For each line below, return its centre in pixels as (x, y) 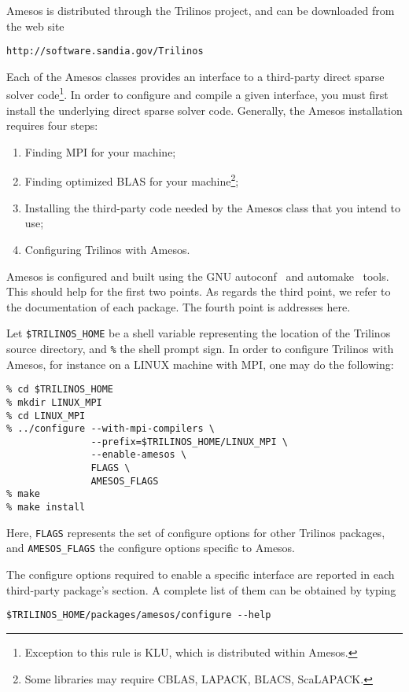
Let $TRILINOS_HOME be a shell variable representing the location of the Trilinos (199, 333)
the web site (35, 26)
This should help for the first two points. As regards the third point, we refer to (199, 291)
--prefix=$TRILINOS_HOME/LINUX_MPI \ (189, 442)
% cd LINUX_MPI (46, 416)
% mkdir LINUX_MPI (54, 402)
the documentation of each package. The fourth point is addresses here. (179, 306)
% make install (46, 508)
